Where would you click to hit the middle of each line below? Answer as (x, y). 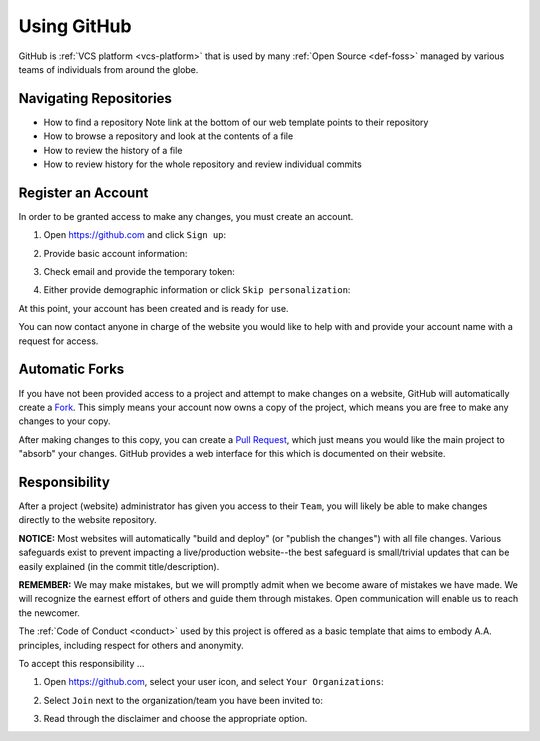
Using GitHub (75, 26)
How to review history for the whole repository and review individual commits (202, 164)
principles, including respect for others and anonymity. (131, 645)
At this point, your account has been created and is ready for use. (153, 308)
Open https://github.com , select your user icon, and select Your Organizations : (213, 682)
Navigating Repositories (95, 98)
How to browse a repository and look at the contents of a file (168, 136)
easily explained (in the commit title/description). (119, 566)
